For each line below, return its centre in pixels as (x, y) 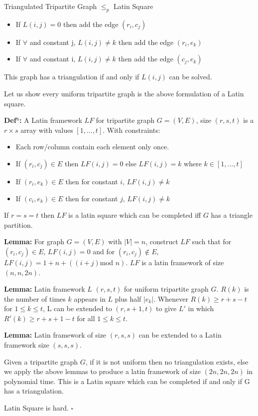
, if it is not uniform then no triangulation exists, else (167, 361)
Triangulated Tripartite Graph (51, 6)
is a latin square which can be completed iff (135, 215)
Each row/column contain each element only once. (92, 147)
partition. (18, 224)
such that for (212, 241)
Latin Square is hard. (36, 408)
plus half (128, 298)
